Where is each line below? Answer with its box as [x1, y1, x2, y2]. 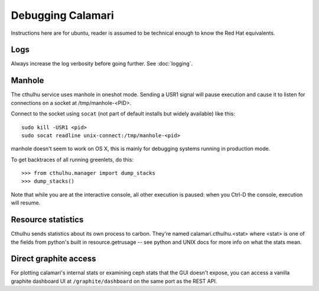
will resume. [11, 199, 41, 206]
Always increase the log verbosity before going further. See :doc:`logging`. [11, 60, 193, 67]
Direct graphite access [11, 254, 97, 264]
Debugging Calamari [11, 9, 115, 22]
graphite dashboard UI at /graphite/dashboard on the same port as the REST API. [11, 277, 217, 285]
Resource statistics [11, 215, 84, 225]
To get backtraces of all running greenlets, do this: [11, 156, 134, 163]
